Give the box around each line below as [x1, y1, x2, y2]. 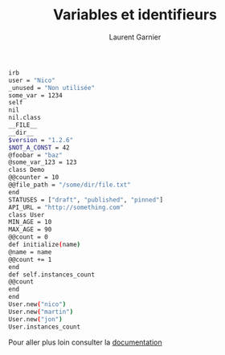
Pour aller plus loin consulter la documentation [8, 337, 162, 347]
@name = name [8, 247, 52, 256]
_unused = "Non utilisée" [8, 84, 95, 92]
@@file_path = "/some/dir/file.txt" [8, 181, 131, 190]
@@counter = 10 [8, 173, 59, 182]
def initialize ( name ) [8, 241, 81, 249]
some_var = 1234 [8, 91, 63, 100]
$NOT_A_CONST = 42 [8, 143, 70, 152]
